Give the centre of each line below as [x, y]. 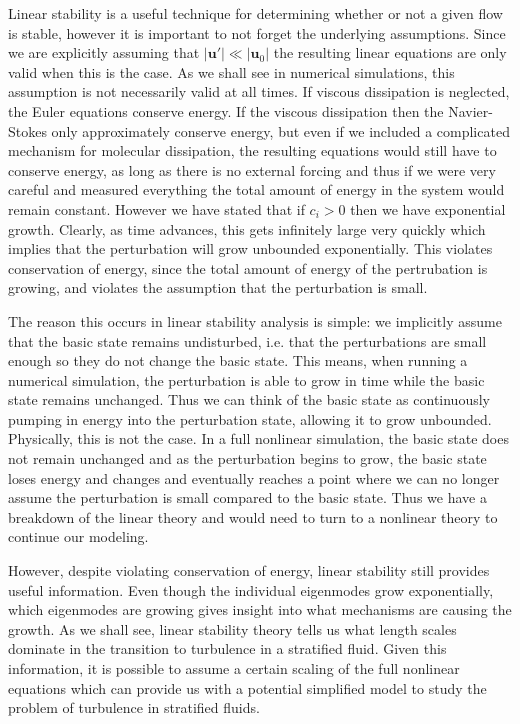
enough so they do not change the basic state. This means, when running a [238, 360]
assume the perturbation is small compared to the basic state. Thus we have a [247, 497]
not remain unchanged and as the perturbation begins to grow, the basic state [247, 458]
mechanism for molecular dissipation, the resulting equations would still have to [252, 150]
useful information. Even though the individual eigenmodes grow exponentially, [251, 589]
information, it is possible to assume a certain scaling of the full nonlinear [234, 668]
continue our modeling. [78, 536]
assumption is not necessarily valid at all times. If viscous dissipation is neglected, [259, 91]
